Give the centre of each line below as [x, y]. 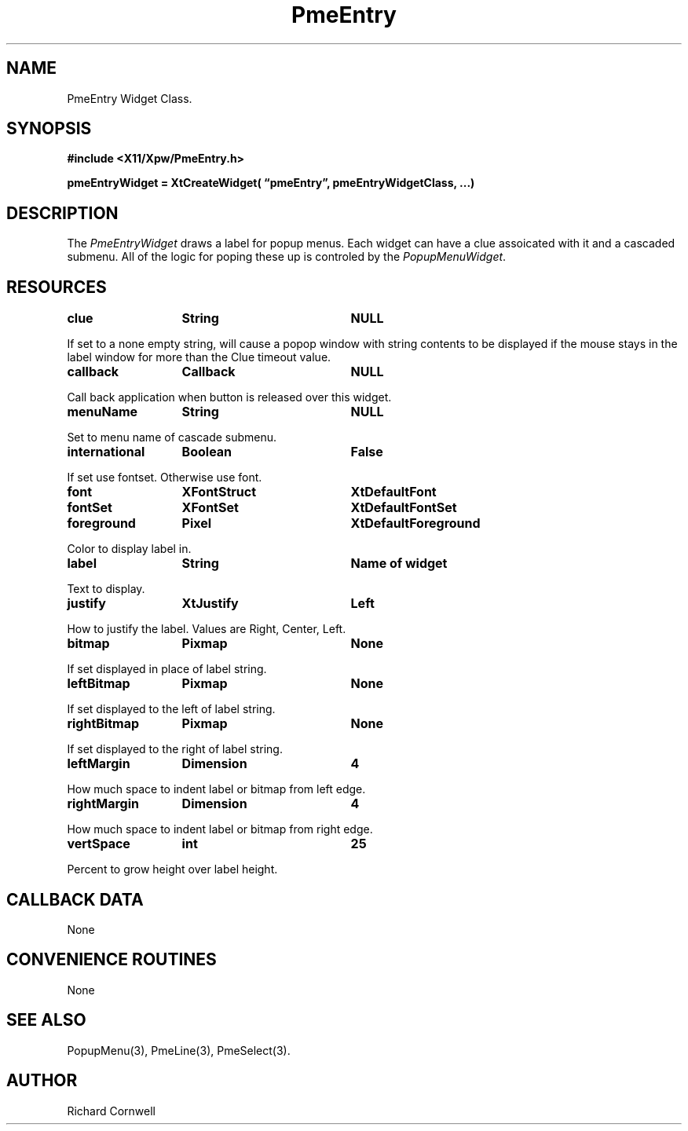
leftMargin [99, 764]
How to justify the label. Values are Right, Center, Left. [207, 629]
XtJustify [210, 604]
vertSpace [99, 844]
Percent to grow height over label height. [172, 869]
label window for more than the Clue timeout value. [199, 357]
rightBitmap [103, 724]
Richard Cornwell [112, 1111]
